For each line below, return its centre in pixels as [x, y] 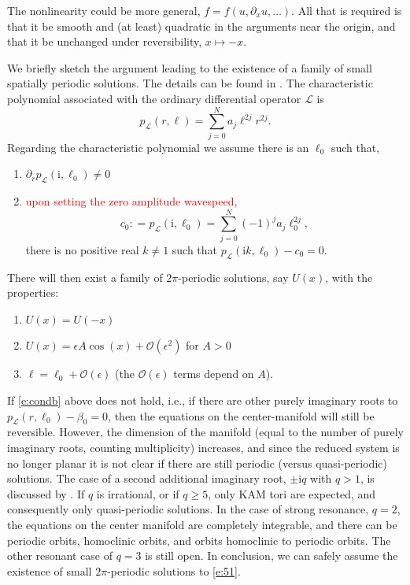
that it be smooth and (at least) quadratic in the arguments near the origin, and [201, 26]
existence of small [50, 570]
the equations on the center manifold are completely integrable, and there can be [202, 524]
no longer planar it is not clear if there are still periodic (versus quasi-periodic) [197, 463]
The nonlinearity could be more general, [104, 10]
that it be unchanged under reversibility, [105, 41]
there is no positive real [82, 249]
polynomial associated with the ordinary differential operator [154, 98]
